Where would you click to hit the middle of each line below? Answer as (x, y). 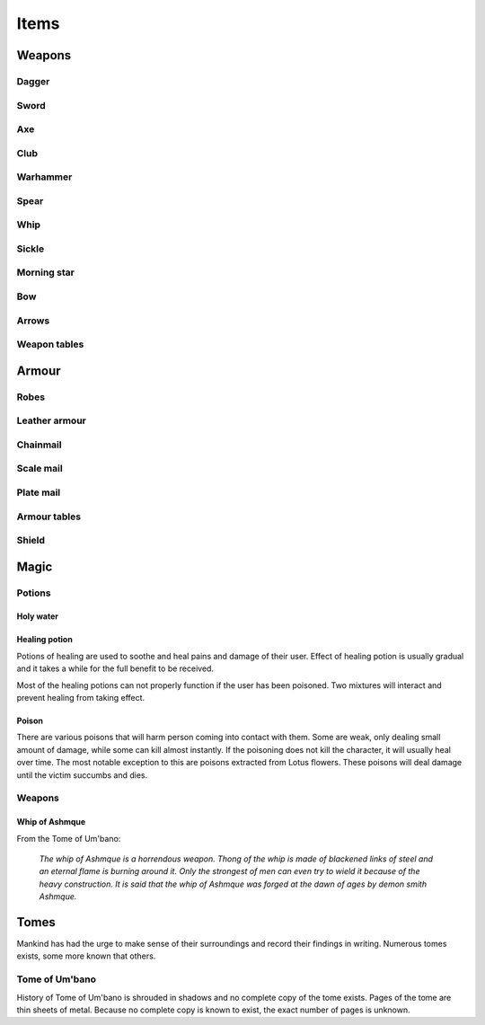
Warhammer (44, 177)
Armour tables (48, 517)
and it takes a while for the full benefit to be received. (115, 668)
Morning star (46, 272)
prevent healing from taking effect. (81, 698)
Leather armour (52, 420)
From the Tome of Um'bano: (69, 838)
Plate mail (39, 492)
